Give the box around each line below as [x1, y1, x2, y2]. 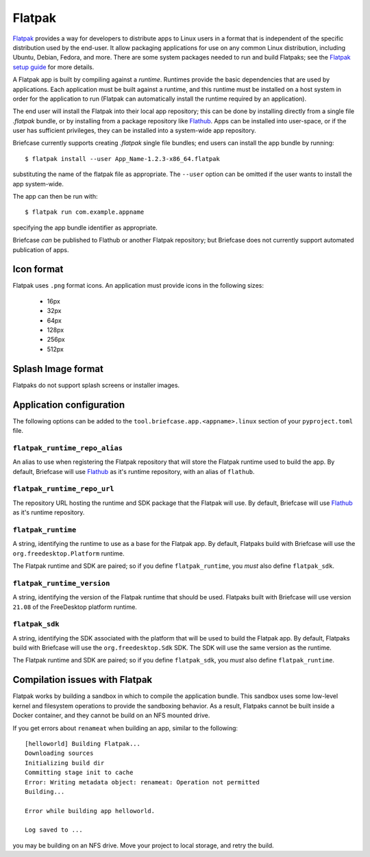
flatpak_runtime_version [12, 579, 110, 588]
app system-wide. [12, 179, 64, 188]
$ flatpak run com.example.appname [25, 208, 145, 216]
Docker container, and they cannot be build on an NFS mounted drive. [12, 711, 210, 719]
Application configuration [12, 399, 125, 410]
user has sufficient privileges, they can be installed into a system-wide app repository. [12, 127, 256, 135]
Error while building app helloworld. [25, 807, 156, 815]
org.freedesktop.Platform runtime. [12, 549, 125, 558]
